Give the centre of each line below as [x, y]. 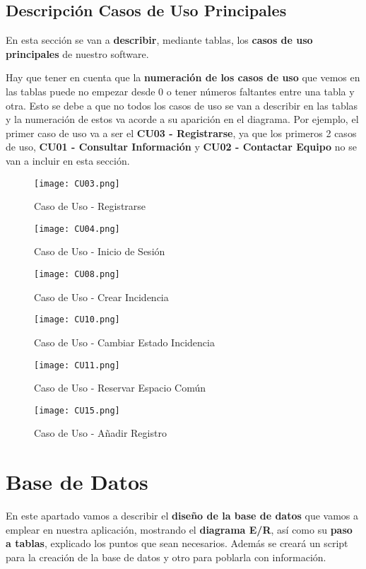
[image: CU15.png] [77, 410]
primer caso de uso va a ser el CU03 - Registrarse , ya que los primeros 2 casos [181, 133]
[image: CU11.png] [77, 365]
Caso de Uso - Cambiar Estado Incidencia [124, 342]
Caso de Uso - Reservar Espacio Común [120, 388]
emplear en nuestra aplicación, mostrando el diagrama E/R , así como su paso [179, 529]
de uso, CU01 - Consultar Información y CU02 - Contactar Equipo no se [181, 147]
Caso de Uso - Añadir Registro [100, 433]
